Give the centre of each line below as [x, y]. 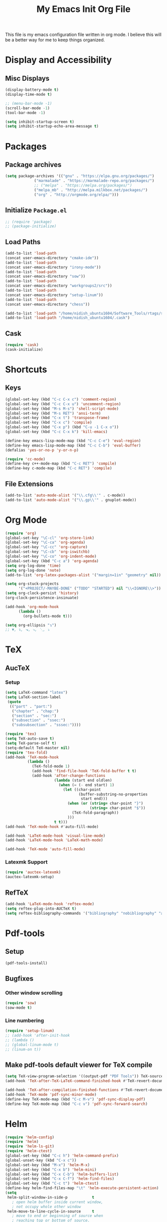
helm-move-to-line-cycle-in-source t [51, 1211]
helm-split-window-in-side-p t [51, 1197]
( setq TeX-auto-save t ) [30, 739]
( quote [14, 702]
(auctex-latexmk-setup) [30, 877]
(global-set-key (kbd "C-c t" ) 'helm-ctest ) [52, 1184]
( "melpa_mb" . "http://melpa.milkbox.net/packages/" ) [91, 190]
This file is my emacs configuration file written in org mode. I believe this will [83, 35]
